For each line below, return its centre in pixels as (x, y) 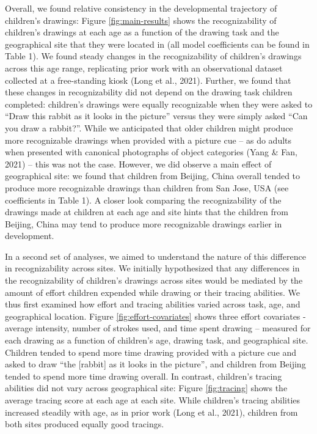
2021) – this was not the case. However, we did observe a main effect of (138, 164)
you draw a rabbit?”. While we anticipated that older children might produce (149, 127)
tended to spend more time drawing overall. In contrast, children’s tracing (144, 376)
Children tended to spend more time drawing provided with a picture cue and (151, 352)
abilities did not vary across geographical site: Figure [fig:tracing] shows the (146, 388)
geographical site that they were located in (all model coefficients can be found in (157, 44)
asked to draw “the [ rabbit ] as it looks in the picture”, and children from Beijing (155, 364)
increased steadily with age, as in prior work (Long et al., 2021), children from (151, 412)
